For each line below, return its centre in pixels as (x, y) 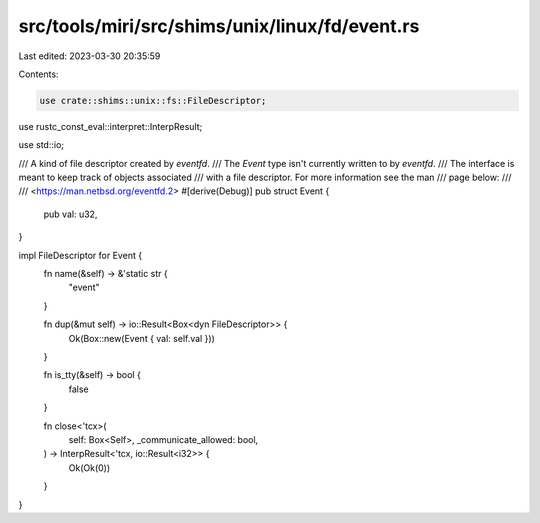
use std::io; (41, 145)
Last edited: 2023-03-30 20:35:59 (89, 56)
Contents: (38, 74)
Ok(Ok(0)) (89, 467)
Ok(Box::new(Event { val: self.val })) (141, 338)
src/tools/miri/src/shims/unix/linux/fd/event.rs (219, 26)
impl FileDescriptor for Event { (80, 255)
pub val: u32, (70, 214)
